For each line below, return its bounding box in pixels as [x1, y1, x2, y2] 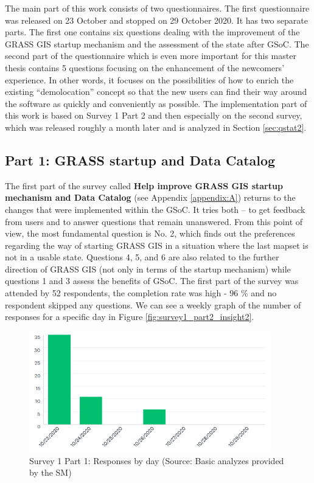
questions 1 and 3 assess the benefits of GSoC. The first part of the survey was [5, 274, 299, 287]
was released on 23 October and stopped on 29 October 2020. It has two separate [5, 13, 308, 26]
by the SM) [29, 466, 72, 479]
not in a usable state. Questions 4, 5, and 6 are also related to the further [5, 251, 279, 263]
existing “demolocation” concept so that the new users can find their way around [5, 85, 307, 98]
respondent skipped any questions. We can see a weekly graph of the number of [5, 298, 301, 311]
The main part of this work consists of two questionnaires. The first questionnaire [5, 2, 310, 14]
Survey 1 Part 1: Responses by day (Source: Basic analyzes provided [29, 454, 284, 467]
